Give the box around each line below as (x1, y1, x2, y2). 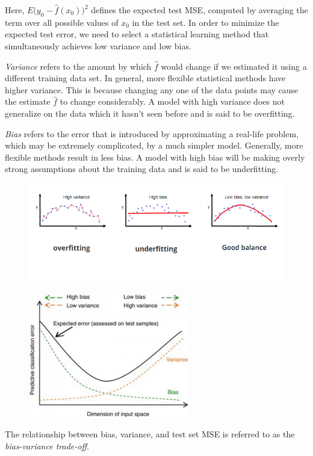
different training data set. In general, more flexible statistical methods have (5, 72, 286, 84)
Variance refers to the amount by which (5, 60, 152, 72)
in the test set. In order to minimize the (132, 16, 279, 28)
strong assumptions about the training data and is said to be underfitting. (5, 162, 279, 175)
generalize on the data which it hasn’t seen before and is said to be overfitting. (5, 106, 295, 119)
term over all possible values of (5, 16, 119, 28)
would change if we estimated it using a (161, 60, 307, 72)
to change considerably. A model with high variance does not (60, 95, 285, 108)
